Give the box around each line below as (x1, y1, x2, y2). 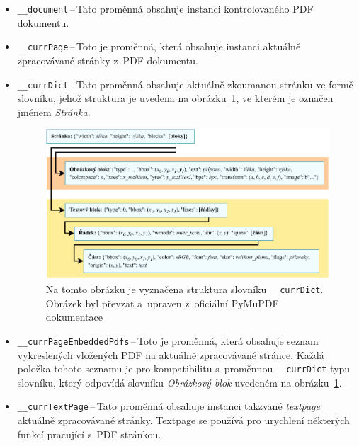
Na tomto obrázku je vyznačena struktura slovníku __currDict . (45, 282, 324, 297)
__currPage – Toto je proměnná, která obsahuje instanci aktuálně (17, 39, 301, 54)
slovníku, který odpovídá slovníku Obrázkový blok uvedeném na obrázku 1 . (17, 374, 342, 389)
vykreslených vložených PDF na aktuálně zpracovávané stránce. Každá (17, 347, 324, 362)
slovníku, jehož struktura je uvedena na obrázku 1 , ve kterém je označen (17, 91, 334, 105)
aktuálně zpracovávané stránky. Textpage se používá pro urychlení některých (17, 413, 350, 428)
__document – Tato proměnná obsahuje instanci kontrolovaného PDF (17, 1, 314, 16)
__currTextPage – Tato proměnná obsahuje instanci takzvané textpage (17, 399, 321, 413)
